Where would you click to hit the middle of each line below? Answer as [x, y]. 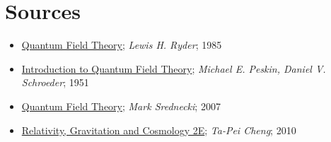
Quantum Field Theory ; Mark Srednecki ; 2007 [121, 106]
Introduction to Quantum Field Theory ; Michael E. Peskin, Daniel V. [174, 68]
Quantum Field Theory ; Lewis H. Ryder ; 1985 [122, 45]
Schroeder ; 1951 [55, 82]
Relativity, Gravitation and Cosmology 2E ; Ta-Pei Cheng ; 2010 [159, 130]
